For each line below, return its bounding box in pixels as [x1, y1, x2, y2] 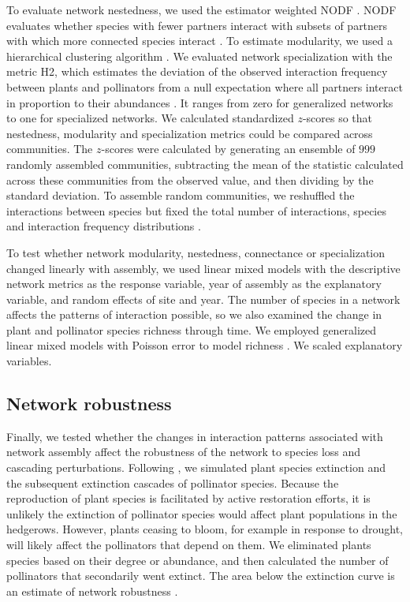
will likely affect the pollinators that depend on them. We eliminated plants [6, 537, 371, 553]
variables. [6, 353, 52, 369]
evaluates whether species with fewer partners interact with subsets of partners [6, 17, 388, 33]
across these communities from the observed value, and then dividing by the [6, 171, 374, 188]
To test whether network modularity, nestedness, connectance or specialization [6, 244, 386, 260]
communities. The [6, 140, 93, 157]
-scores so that [302, 110, 373, 126]
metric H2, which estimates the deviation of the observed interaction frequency [6, 63, 388, 80]
